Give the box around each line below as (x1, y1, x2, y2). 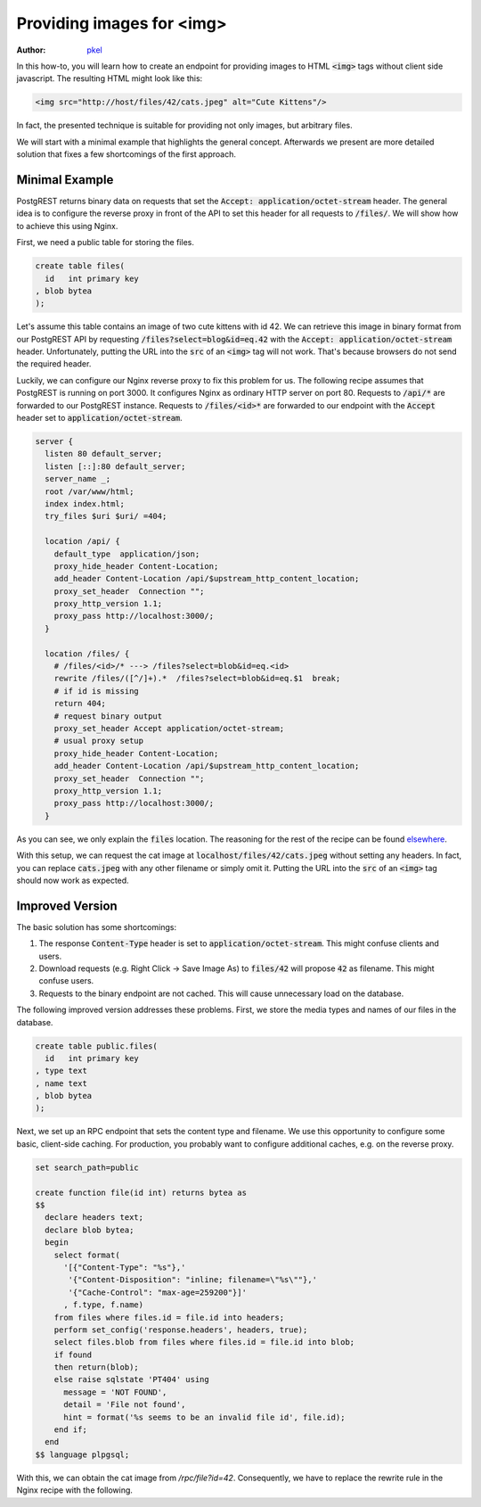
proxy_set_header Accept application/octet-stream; (53, 723, 285, 733)
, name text (35, 1078, 88, 1088)
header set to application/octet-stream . (16, 413, 183, 424)
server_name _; (45, 474, 111, 484)
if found (53, 1349, 93, 1360)
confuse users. (38, 976, 94, 986)
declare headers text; (45, 1213, 144, 1223)
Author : (16, 45, 46, 55)
